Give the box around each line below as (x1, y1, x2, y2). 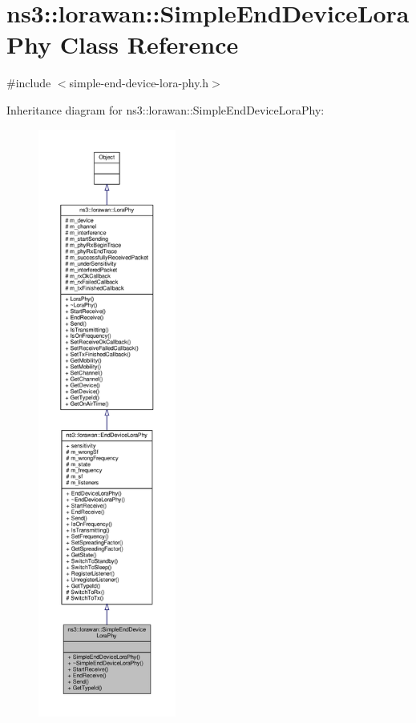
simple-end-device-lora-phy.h (69, 74, 209, 91)
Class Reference (59, 28, 239, 61)
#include (6, 74, 51, 91)
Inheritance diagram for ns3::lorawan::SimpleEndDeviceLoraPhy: (6, 101, 325, 118)
